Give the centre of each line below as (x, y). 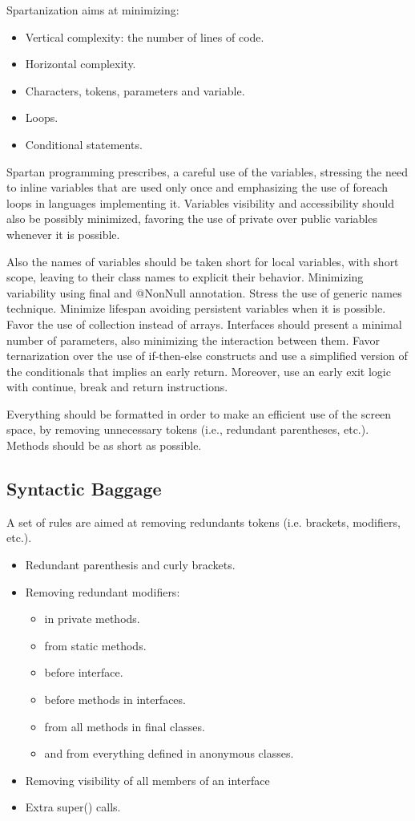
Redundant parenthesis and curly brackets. (130, 565)
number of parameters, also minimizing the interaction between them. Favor (193, 340)
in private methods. (92, 619)
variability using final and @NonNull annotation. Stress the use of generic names (204, 292)
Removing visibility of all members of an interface (147, 780)
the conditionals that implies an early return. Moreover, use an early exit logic (199, 371)
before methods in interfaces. (115, 700)
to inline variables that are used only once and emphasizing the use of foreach (197, 187)
